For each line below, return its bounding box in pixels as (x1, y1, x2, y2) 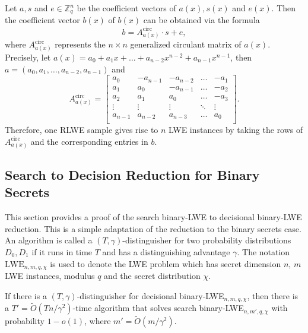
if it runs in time (31, 245, 93, 258)
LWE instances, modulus (5, 269, 95, 281)
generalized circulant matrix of (130, 38, 242, 50)
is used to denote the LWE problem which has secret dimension (50, 257, 281, 269)
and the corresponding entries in (30, 135, 148, 147)
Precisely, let (5, 51, 51, 64)
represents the (55, 38, 106, 50)
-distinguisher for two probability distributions (122, 234, 291, 246)
